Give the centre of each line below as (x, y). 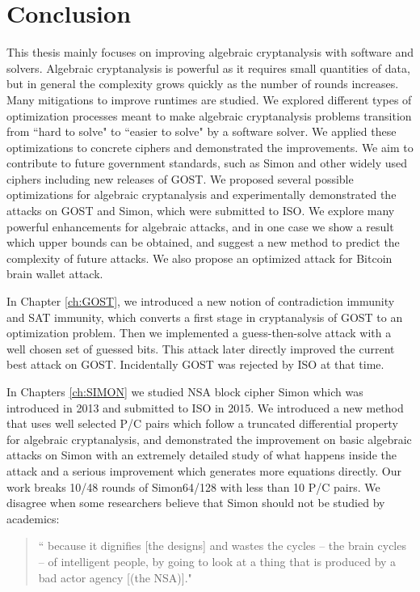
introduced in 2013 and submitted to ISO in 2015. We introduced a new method (205, 407)
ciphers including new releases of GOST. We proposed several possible (180, 178)
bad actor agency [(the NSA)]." (115, 577)
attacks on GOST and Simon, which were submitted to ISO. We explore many (201, 211)
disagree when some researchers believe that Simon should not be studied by (196, 503)
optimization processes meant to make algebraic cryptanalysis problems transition (209, 115)
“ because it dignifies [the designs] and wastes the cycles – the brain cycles (222, 545)
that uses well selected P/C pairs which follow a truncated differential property (202, 423)
